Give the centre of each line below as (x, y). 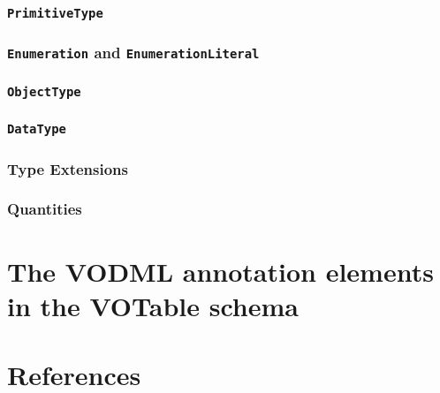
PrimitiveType (55, 13)
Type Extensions (68, 168)
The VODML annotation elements (220, 271)
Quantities (45, 209)
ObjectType (44, 91)
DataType (37, 129)
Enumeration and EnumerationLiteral (133, 53)
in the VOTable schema (153, 305)
